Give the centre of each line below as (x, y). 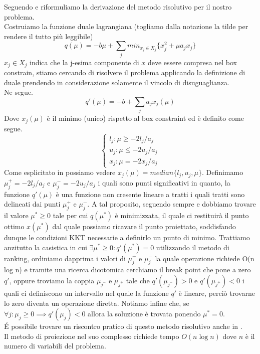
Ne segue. (19, 92)
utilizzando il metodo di (193, 247)
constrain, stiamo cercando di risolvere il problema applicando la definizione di (125, 72)
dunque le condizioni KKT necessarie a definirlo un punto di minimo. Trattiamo (127, 237)
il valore (16, 215)
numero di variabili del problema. (55, 346)
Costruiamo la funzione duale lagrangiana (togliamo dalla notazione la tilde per (126, 26)
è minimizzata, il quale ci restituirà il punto (182, 215)
